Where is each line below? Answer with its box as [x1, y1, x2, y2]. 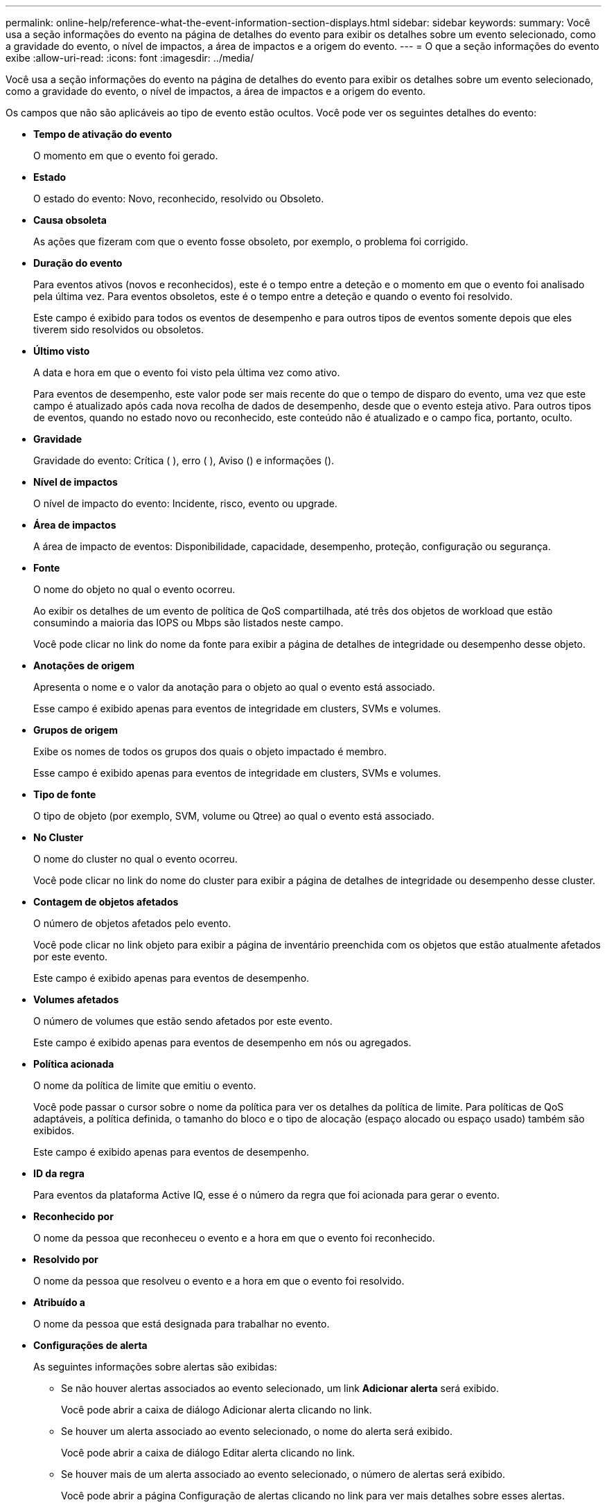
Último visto [33, 345, 90, 357]
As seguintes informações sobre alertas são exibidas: [33, 1361, 277, 1373]
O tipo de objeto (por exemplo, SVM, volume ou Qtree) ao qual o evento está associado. [33, 810, 434, 822]
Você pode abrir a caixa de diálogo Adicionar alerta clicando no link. [61, 1404, 372, 1416]
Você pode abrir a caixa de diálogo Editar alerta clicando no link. [61, 1447, 355, 1458]
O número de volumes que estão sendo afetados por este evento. [33, 1015, 333, 1027]
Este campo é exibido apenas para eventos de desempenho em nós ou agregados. [33, 1037, 412, 1048]
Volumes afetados [33, 994, 119, 1005]
